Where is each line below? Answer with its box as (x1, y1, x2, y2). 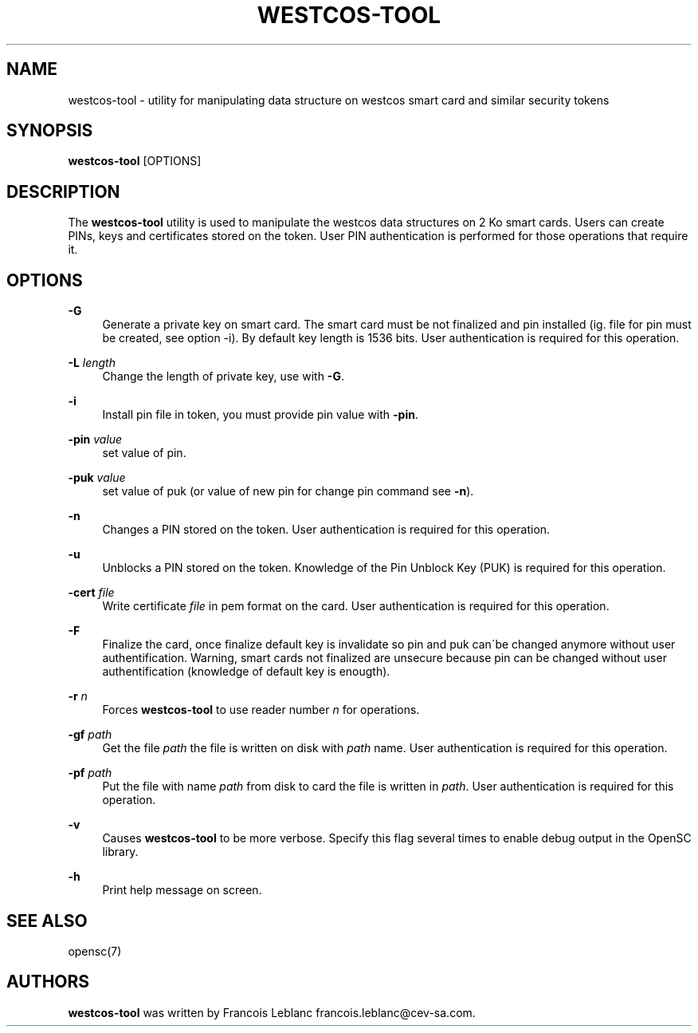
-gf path (68, 727, 112, 742)
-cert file (68, 585, 115, 600)
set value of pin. (102, 446, 186, 460)
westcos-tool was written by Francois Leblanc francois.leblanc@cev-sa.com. (68, 1005, 476, 1019)
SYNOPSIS (6, 120, 93, 141)
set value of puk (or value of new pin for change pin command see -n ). (102, 484, 474, 499)
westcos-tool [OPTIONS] (68, 154, 202, 168)
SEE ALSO (6, 910, 88, 931)
